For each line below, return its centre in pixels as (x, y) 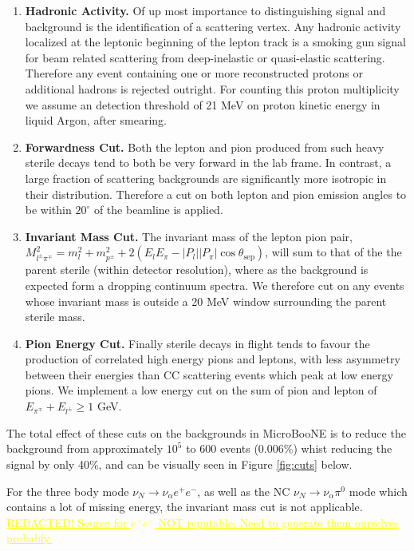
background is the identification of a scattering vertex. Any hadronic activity (213, 26)
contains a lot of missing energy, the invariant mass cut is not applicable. (185, 507)
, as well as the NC (244, 491)
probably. (29, 538)
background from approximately (85, 448)
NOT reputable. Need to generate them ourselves (278, 522)
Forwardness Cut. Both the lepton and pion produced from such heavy (205, 147)
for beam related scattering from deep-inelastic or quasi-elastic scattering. (205, 57)
